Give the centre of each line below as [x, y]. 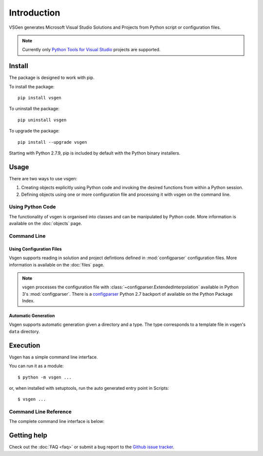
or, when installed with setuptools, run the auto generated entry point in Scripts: [89, 388]
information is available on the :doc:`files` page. [57, 265]
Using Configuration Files [35, 249]
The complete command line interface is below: [57, 421]
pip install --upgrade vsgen [52, 142]
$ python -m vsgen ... [45, 377]
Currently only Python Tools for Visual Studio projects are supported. [91, 50]
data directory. [24, 331]
